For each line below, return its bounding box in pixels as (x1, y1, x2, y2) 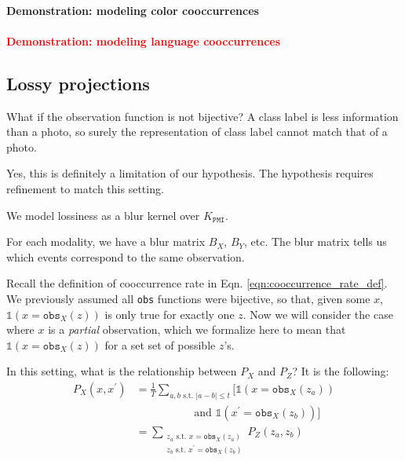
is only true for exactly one (104, 306, 235, 322)
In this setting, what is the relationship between (6, 363, 237, 379)
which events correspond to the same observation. (6, 248, 245, 265)
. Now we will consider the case (243, 306, 393, 322)
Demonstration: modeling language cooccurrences (6, 32, 281, 49)
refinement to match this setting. (6, 180, 164, 196)
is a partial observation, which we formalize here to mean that (48, 321, 346, 338)
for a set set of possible (104, 336, 216, 353)
